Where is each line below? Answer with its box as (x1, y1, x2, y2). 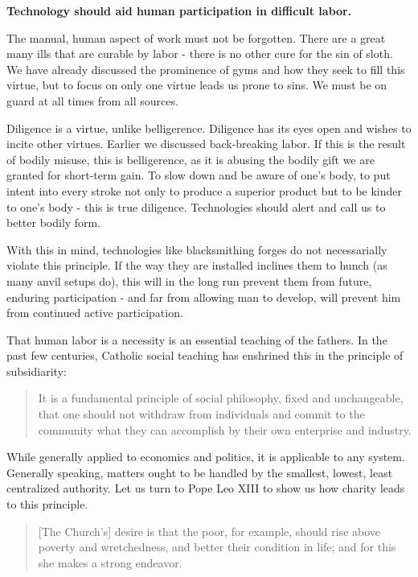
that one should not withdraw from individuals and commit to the (38, 406, 365, 422)
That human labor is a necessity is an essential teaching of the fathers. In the (6, 331, 387, 348)
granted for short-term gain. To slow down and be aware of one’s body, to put (6, 167, 391, 183)
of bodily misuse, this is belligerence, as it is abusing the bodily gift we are (6, 150, 375, 167)
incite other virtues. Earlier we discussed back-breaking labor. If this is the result (6, 135, 406, 152)
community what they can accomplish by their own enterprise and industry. (38, 421, 412, 438)
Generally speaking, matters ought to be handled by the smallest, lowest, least (6, 464, 393, 480)
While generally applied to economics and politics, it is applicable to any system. (6, 448, 405, 465)
